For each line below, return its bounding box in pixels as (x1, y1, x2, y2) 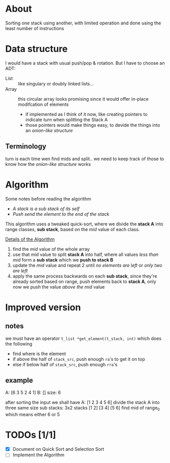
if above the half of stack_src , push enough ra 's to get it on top (12, 356, 146, 362)
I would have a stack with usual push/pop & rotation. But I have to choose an (5, 60, 165, 66)
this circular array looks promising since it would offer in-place (18, 96, 149, 102)
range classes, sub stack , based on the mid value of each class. (5, 226, 140, 232)
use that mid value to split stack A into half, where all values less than (12, 251, 159, 257)
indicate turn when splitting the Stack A (25, 117, 108, 123)
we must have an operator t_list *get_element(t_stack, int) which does (5, 335, 161, 341)
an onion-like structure (25, 127, 73, 133)
